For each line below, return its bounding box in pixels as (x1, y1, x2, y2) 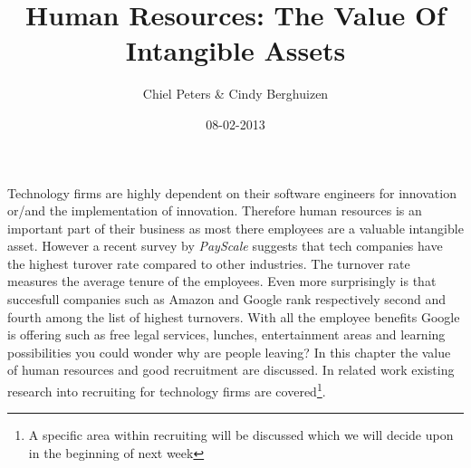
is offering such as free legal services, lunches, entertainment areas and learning (7, 325, 446, 344)
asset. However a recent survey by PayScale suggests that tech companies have (7, 236, 443, 255)
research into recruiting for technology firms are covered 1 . (7, 379, 326, 400)
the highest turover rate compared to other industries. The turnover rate (7, 253, 410, 272)
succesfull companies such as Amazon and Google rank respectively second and (7, 290, 447, 309)
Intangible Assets (125, 32, 346, 69)
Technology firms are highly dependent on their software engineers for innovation (7, 183, 457, 202)
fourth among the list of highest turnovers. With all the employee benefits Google (7, 307, 460, 326)
